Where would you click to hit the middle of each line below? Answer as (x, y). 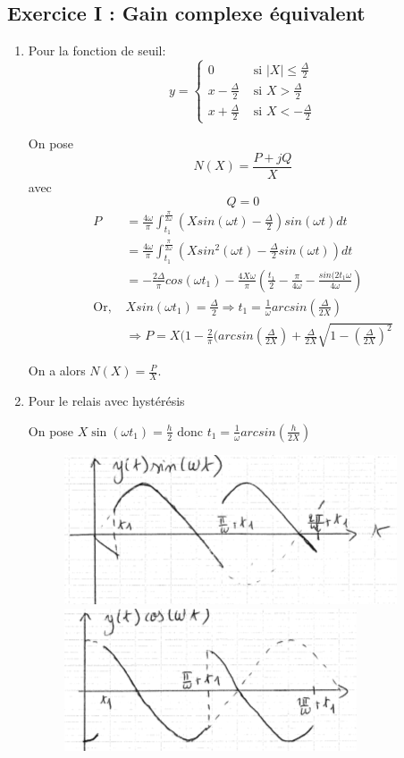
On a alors (57, 371)
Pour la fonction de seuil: (97, 51)
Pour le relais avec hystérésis (106, 401)
